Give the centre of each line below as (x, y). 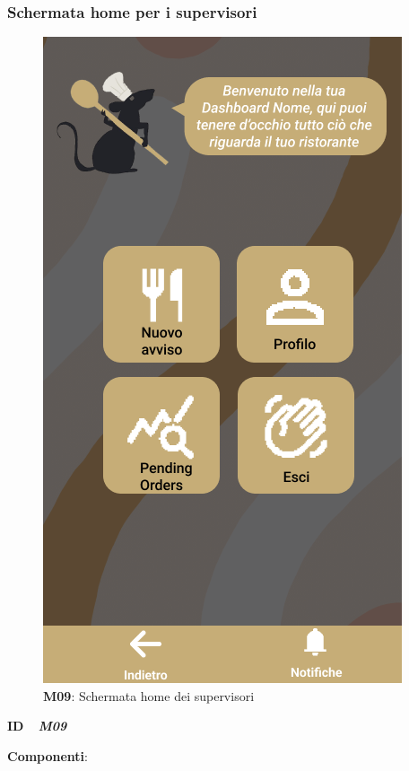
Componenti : (48, 756)
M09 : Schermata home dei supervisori (149, 695)
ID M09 (37, 726)
